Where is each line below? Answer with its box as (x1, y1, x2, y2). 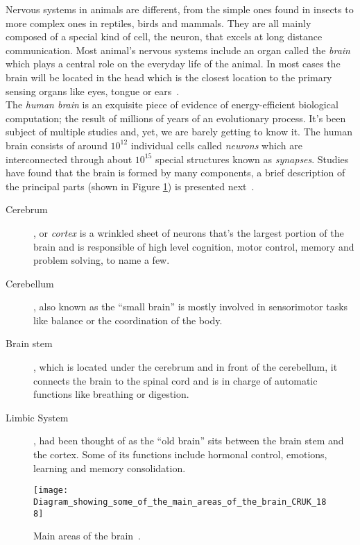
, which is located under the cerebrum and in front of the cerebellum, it (33, 360, 338, 374)
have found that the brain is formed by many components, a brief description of (6, 165, 345, 180)
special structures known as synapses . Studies (155, 151, 349, 166)
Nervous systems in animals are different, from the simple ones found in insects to (6, 2, 354, 16)
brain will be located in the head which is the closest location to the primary (6, 69, 332, 84)
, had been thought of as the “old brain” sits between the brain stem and (33, 433, 344, 448)
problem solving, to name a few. (33, 253, 170, 267)
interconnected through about (6, 151, 132, 166)
